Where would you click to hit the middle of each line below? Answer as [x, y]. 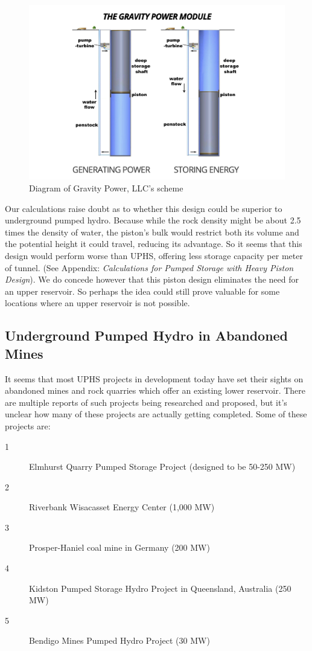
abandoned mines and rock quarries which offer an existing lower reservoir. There [155, 390]
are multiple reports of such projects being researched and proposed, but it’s [146, 402]
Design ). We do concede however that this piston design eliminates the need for [152, 279]
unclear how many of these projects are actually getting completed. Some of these [156, 414]
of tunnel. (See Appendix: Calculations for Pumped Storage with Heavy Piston [149, 267]
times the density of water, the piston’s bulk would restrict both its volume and [152, 232]
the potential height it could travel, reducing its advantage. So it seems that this [154, 244]
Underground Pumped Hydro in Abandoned [147, 335]
